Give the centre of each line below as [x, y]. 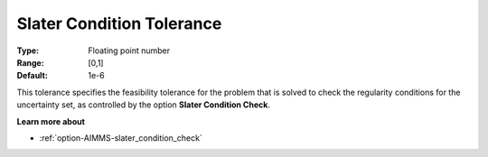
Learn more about [51, 121]
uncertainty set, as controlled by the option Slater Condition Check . [144, 105]
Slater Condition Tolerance [119, 23]
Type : [28, 51]
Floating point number [129, 51]
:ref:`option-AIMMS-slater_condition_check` [121, 138]
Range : [30, 62]
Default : [33, 76]
